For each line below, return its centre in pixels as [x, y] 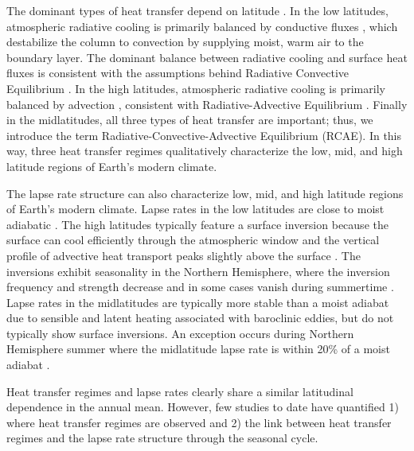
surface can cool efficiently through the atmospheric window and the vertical [193, 240]
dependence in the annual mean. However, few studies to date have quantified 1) [203, 407]
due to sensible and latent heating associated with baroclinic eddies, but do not [200, 318]
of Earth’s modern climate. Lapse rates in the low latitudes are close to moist [195, 209]
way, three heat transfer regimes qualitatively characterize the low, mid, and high [205, 151]
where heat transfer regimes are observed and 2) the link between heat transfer [199, 422]
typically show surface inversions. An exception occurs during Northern [180, 333]
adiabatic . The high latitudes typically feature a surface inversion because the [197, 224]
